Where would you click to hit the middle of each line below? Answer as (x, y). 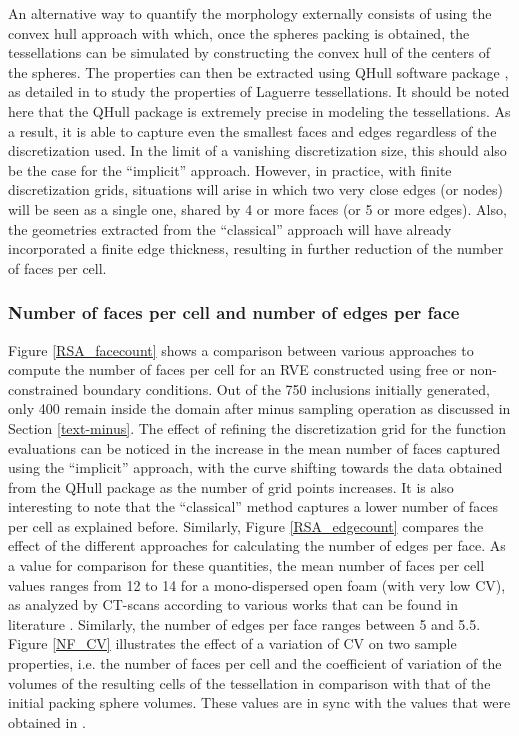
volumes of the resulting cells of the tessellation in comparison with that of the (249, 682)
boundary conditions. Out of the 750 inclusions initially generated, (286, 388)
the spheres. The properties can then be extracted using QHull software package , (258, 71)
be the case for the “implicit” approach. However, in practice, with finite (230, 169)
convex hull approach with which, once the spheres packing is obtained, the (239, 32)
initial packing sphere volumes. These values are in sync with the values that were (259, 702)
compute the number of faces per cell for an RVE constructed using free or (237, 369)
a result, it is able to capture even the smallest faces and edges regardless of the (252, 130)
